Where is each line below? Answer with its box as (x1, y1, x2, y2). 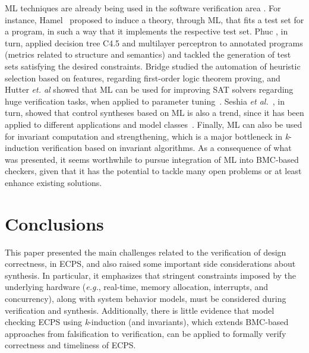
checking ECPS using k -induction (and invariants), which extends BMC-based (5, 316, 289, 328)
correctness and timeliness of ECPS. (5, 339, 136, 351)
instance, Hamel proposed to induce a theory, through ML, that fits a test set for (5, 13, 304, 26)
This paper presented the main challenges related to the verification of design (5, 245, 286, 258)
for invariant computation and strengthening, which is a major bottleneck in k (5, 130, 289, 142)
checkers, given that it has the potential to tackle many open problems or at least (5, 165, 302, 177)
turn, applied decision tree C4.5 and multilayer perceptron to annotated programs (5, 36, 303, 49)
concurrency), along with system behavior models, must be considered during (5, 292, 286, 304)
